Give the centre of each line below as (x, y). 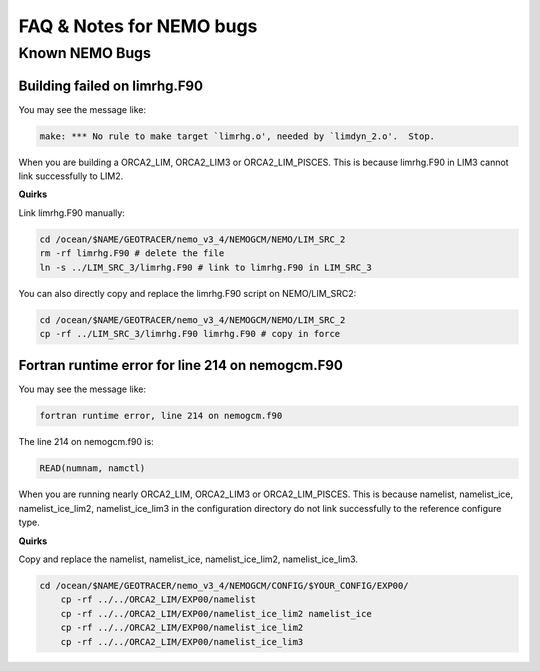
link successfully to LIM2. (71, 176)
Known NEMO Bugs (85, 53)
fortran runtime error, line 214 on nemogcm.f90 (161, 416)
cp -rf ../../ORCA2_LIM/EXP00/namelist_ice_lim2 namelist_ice (216, 613)
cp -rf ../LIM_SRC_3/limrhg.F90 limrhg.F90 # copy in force (190, 333)
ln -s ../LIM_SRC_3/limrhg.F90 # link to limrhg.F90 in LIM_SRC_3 (205, 267)
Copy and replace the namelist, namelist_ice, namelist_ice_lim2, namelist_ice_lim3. (188, 559)
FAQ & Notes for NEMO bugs (138, 26)
